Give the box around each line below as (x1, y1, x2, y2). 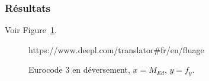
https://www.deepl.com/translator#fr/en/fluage (28, 43, 204, 56)
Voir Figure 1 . (5, 24, 57, 36)
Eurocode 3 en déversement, (28, 63, 130, 76)
